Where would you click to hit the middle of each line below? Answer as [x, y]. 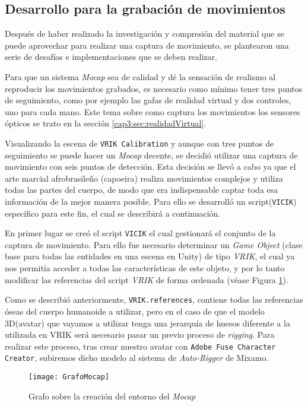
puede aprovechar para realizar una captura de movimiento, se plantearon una [147, 45]
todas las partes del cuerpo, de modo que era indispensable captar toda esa [142, 190]
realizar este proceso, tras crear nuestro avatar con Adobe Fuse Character [140, 346]
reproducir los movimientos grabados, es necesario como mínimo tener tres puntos [154, 88]
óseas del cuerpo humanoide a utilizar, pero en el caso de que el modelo [135, 311]
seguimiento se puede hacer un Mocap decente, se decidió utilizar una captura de [151, 155]
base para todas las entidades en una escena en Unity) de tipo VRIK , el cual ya [150, 256]
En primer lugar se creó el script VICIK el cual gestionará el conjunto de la [140, 233]
